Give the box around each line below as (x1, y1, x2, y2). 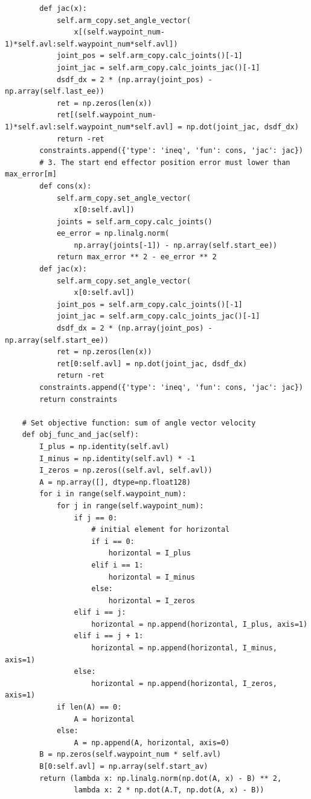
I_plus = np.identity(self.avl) (39, 442, 170, 451)
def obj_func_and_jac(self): (22, 430, 139, 439)
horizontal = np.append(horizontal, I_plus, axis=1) (91, 619, 308, 629)
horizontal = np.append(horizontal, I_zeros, (91, 679, 278, 688)
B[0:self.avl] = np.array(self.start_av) (39, 762, 208, 771)
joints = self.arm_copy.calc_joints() (56, 217, 213, 226)
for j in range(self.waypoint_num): (56, 501, 204, 510)
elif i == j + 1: (74, 632, 144, 641)
